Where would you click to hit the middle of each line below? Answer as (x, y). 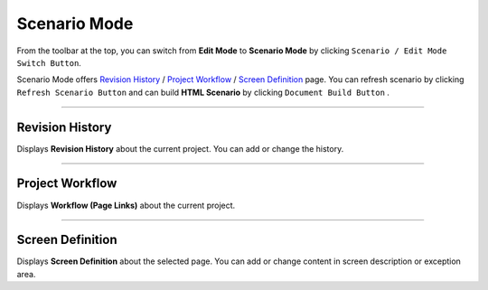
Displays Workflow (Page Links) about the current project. (126, 205)
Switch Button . (49, 62)
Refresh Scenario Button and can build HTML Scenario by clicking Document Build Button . (203, 92)
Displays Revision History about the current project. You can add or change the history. (180, 148)
